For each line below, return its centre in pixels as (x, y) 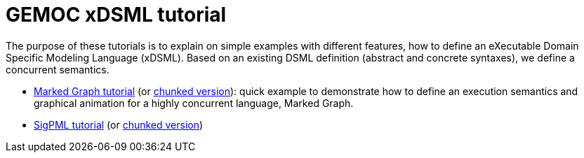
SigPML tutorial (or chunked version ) (119, 124)
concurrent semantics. (58, 69)
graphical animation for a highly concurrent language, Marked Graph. (194, 103)
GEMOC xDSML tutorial (116, 15)
